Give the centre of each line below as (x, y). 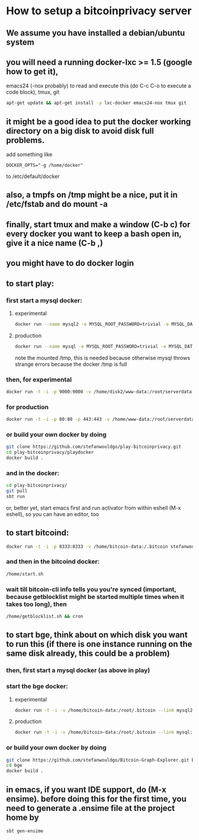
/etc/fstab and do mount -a (57, 204)
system (20, 42)
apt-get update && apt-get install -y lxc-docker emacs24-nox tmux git (96, 103)
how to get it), (32, 72)
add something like (29, 154)
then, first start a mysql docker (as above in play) (78, 671)
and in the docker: (33, 473)
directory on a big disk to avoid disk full (80, 131)
